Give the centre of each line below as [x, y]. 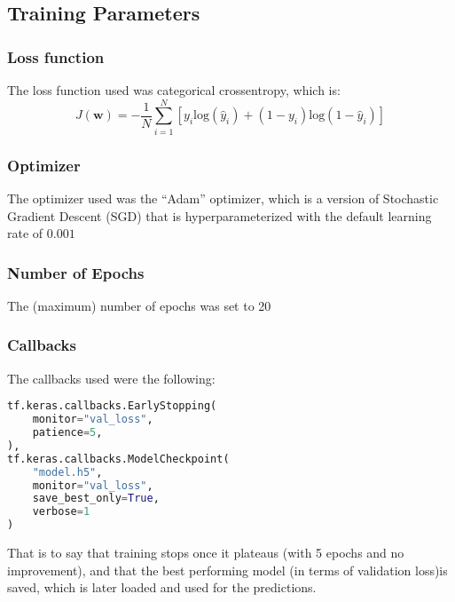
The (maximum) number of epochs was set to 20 [139, 305]
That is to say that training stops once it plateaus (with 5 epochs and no [206, 553]
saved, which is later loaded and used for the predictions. [162, 587]
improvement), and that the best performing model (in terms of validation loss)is [227, 570]
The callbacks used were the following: [111, 378]
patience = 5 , [67, 433]
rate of [25, 233]
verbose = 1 [61, 512]
